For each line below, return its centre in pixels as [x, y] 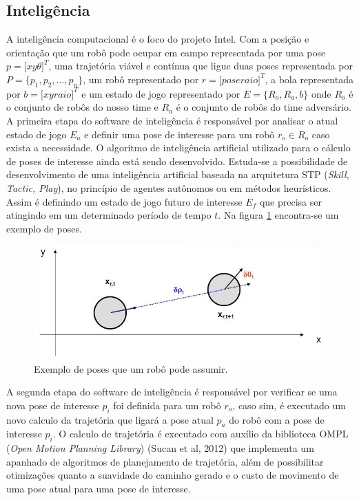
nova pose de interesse [53, 405]
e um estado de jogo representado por [161, 93]
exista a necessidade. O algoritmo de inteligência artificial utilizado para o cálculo [178, 148]
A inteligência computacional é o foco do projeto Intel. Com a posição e [158, 39]
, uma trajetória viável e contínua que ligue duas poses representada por [201, 66]
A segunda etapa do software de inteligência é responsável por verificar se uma [172, 392]
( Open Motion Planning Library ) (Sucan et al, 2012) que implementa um [160, 448]
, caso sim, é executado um [289, 405]
